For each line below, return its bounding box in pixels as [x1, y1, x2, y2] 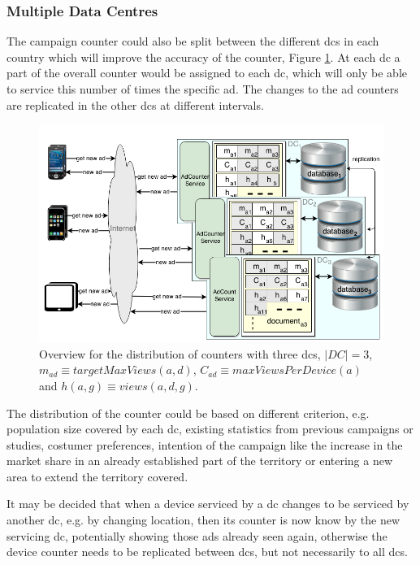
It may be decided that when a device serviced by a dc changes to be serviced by [6, 495, 409, 512]
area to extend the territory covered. [6, 467, 188, 485]
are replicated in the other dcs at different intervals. [6, 96, 264, 113]
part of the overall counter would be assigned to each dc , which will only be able [6, 64, 407, 81]
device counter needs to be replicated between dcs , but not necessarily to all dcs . [6, 543, 408, 560]
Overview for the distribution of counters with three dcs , [39, 345, 321, 362]
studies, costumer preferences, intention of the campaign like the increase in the [6, 436, 403, 453]
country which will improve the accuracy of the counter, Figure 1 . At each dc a [6, 48, 401, 65]
